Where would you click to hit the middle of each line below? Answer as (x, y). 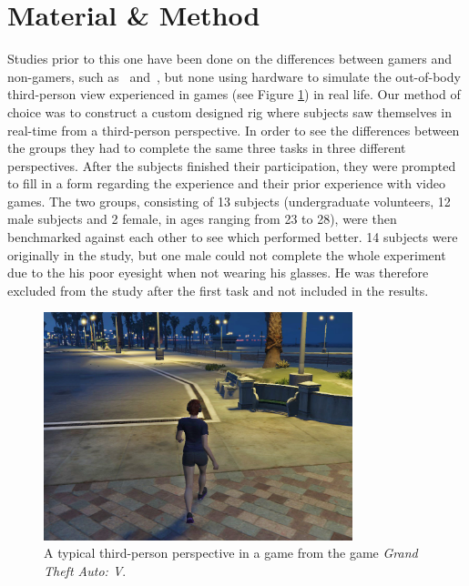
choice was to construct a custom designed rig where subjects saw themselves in (229, 111)
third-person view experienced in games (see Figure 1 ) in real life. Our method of (234, 94)
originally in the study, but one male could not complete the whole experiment (227, 254)
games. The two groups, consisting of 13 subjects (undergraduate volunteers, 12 (229, 201)
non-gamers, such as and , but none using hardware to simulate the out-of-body (234, 76)
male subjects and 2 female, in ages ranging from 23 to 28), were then (202, 219)
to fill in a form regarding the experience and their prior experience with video (227, 183)
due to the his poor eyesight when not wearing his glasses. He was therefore (218, 273)
